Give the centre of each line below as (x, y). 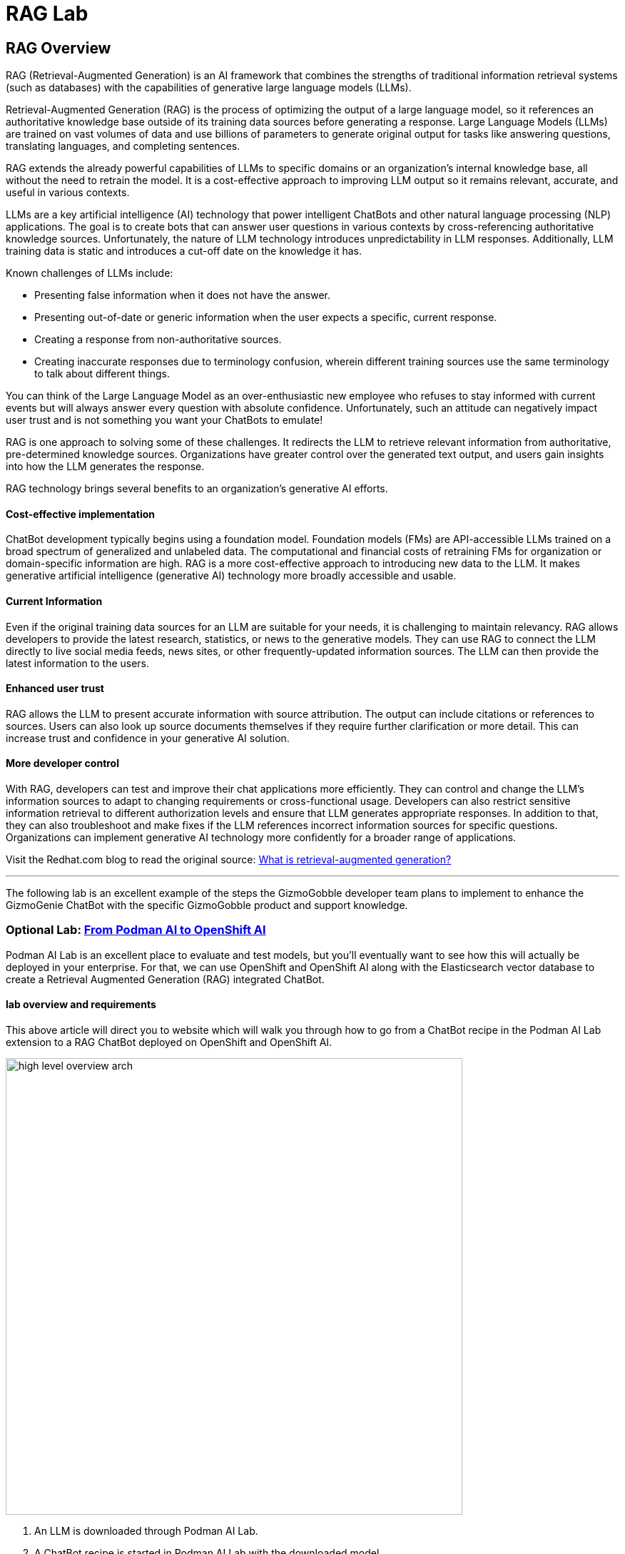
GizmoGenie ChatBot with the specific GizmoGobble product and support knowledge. (207, 905)
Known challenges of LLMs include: (90, 273)
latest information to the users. (78, 663)
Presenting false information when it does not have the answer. (183, 295)
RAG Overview (59, 48)
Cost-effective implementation (81, 514)
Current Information (54, 601)
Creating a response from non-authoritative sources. (158, 340)
